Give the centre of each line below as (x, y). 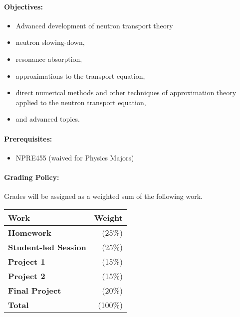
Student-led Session (47, 247)
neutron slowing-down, (50, 42)
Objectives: (23, 6)
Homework (30, 232)
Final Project (35, 290)
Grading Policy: (32, 177)
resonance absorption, (49, 59)
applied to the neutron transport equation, (81, 102)
